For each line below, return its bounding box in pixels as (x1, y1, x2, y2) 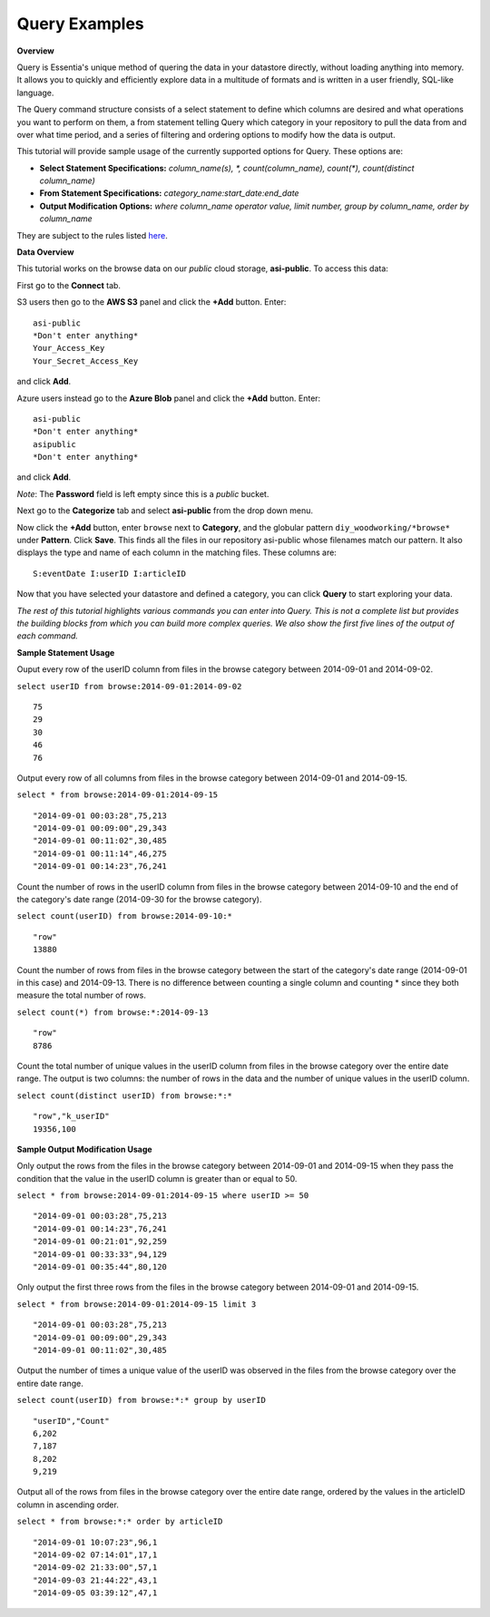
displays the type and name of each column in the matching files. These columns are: (16, 547, 338, 558)
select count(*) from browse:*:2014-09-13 (16, 1007, 209, 1018)
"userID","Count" (33, 1416, 110, 1426)
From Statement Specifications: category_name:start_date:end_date (39, 188, 299, 199)
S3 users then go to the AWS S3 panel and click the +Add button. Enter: (16, 297, 287, 307)
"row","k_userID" (33, 1111, 110, 1122)
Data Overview (16, 247, 74, 258)
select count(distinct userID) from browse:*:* (16, 1090, 233, 1101)
